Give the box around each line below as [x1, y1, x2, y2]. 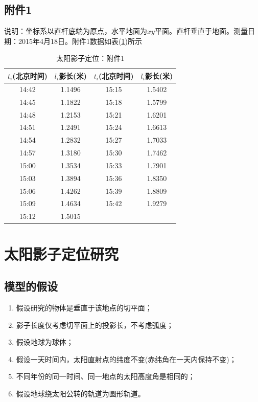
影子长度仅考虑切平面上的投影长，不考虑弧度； [16, 319, 174, 330]
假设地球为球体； [16, 337, 74, 347]
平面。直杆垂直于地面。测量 [154, 26, 248, 36]
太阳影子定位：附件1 [56, 53, 125, 63]
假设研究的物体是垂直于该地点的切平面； [16, 302, 152, 312]
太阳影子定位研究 [4, 243, 119, 264]
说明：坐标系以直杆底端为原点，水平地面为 [4, 26, 147, 36]
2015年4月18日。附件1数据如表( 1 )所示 [18, 35, 142, 46]
